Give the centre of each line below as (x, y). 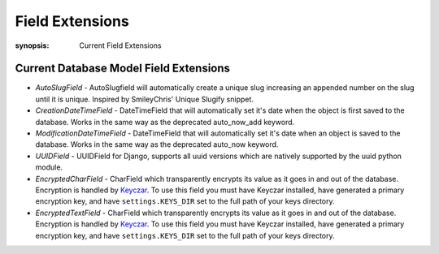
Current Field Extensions (120, 45)
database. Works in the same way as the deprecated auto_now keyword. (157, 144)
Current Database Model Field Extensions (123, 69)
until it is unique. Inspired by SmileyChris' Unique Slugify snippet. (144, 99)
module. (49, 167)
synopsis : (32, 45)
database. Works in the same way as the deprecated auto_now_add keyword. (165, 122)
